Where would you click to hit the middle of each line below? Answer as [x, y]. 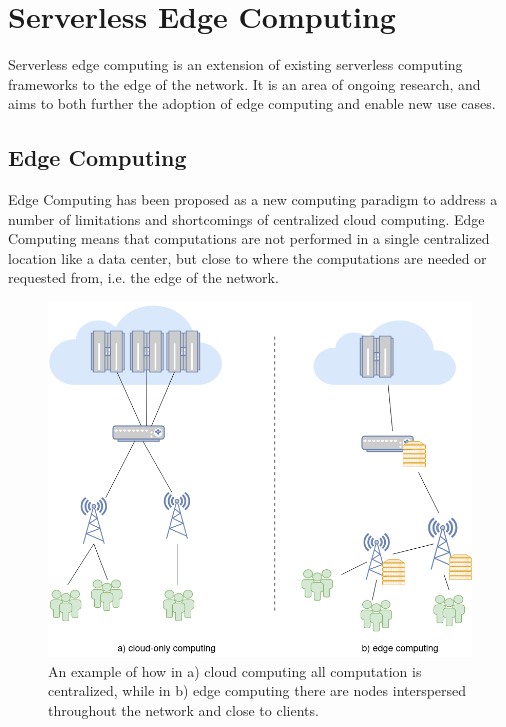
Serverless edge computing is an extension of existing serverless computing [235, 64]
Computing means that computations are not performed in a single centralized [249, 238]
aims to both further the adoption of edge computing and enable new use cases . [252, 103]
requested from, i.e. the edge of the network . [143, 277]
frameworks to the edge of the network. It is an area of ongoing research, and [244, 83]
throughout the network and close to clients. [183, 710]
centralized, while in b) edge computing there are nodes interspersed [257, 690]
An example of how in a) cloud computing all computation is [235, 670]
